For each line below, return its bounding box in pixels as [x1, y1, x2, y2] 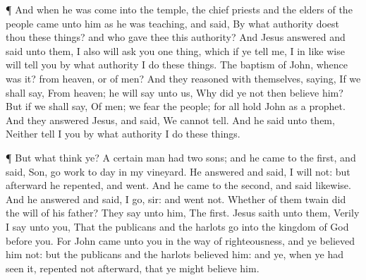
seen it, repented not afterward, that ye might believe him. [6, 260, 260, 275]
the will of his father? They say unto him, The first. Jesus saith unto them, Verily [6, 205, 360, 220]
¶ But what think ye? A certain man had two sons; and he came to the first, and [6, 150, 356, 164]
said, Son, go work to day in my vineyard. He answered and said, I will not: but [6, 164, 350, 178]
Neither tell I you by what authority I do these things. [6, 126, 240, 141]
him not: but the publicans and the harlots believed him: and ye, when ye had [6, 247, 343, 262]
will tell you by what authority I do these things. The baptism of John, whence [6, 57, 348, 72]
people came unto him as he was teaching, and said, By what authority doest [6, 16, 340, 30]
